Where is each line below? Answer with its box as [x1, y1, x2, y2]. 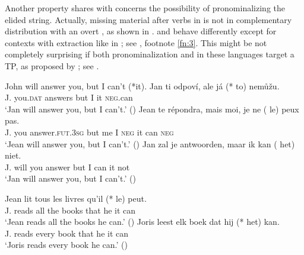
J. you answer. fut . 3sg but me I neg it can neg [5, 125, 174, 138]
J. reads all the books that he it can [5, 204, 136, 216]
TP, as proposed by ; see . [5, 59, 99, 72]
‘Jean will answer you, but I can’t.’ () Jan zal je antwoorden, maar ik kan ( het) [5, 137, 295, 150]
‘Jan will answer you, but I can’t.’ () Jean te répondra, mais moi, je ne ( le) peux [5, 102, 299, 115]
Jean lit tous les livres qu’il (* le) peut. [5, 192, 147, 204]
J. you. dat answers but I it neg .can [5, 91, 133, 104]
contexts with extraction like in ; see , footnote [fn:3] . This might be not [5, 36, 267, 49]
